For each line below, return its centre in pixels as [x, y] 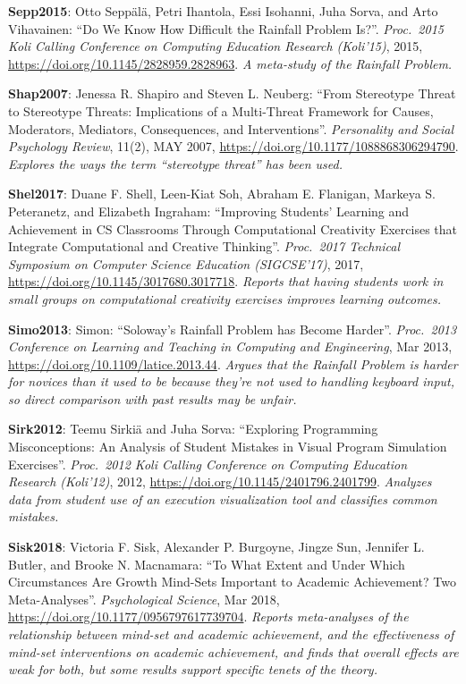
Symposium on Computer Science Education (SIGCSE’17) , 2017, [186, 263]
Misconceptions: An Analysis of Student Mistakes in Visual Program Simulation [228, 447]
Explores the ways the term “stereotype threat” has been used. [175, 163]
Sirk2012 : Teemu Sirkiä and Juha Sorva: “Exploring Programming [193, 429]
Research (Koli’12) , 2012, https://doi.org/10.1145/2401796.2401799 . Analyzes [220, 481]
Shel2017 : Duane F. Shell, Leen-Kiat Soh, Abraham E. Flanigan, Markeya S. [222, 194]
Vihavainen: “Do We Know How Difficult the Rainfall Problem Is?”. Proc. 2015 [226, 28]
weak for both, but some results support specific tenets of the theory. [193, 669]
